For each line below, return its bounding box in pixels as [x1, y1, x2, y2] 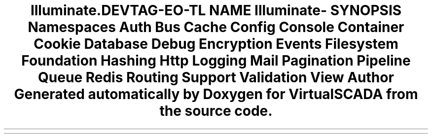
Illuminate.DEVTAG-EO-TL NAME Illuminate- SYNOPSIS [30, 2, 402, 19]
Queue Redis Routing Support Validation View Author [38, 69, 394, 86]
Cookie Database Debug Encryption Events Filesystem [34, 35, 398, 52]
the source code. [159, 103, 273, 119]
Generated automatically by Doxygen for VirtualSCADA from [14, 86, 418, 103]
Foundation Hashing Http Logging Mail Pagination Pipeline [21, 52, 411, 69]
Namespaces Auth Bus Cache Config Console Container [28, 19, 404, 35]
